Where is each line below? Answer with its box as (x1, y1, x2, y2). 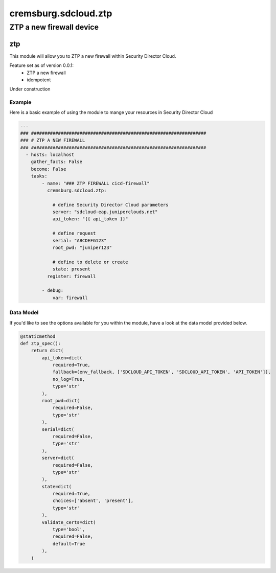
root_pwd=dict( (41, 398, 80, 404)
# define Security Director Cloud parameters (52, 202, 169, 208)
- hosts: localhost (26, 151, 75, 157)
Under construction (9, 86, 51, 92)
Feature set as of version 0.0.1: (9, 62, 74, 68)
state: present (52, 266, 90, 272)
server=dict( (41, 455, 75, 461)
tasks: (31, 173, 48, 179)
